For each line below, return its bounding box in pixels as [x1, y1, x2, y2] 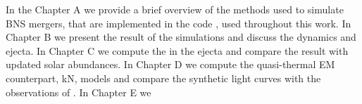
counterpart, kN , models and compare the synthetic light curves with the [6, 70, 321, 85]
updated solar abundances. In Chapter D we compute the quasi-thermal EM [6, 57, 335, 72]
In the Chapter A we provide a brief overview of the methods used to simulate [6, 2, 344, 16]
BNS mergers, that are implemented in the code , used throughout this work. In [6, 15, 351, 30]
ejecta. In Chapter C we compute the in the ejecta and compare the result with [6, 43, 349, 58]
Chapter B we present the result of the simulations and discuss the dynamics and [6, 30, 356, 44]
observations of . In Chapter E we [6, 84, 151, 99]
